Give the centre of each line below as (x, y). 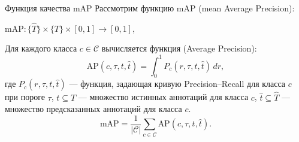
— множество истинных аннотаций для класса (163, 97)
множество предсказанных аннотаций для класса (93, 109)
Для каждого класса (41, 48)
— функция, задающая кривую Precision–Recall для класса (177, 84)
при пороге (25, 97)
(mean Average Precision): (247, 8)
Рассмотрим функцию (135, 8)
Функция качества (38, 8)
